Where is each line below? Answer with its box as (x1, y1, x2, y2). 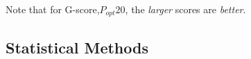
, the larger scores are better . (125, 2, 246, 16)
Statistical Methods (6, 36, 148, 58)
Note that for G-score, (6, 2, 100, 16)
